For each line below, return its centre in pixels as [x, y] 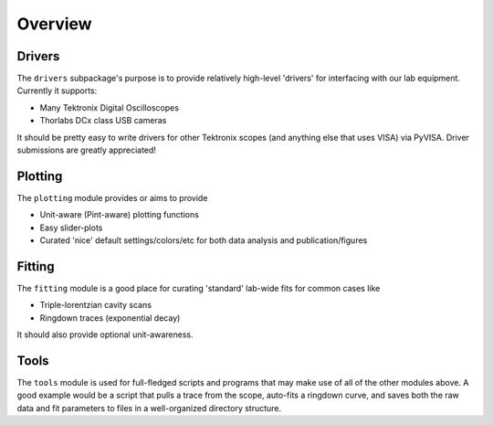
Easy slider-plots [71, 228]
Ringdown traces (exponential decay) [110, 318]
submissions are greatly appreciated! [87, 150]
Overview [54, 24]
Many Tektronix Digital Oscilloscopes [110, 107]
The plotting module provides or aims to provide [112, 197]
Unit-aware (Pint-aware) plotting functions [120, 215]
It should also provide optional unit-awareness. [105, 335]
